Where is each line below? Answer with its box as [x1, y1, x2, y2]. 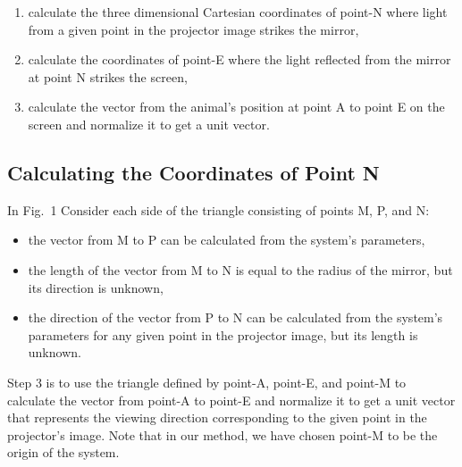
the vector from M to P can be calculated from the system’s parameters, [28, 230, 425, 249]
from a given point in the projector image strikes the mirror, [28, 20, 359, 38]
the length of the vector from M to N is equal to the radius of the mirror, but [28, 260, 453, 279]
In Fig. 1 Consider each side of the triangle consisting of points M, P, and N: [7, 200, 430, 219]
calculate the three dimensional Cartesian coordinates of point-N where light [28, 3, 448, 21]
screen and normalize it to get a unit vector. [28, 114, 270, 133]
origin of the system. [7, 443, 120, 462]
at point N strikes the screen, [28, 67, 188, 86]
